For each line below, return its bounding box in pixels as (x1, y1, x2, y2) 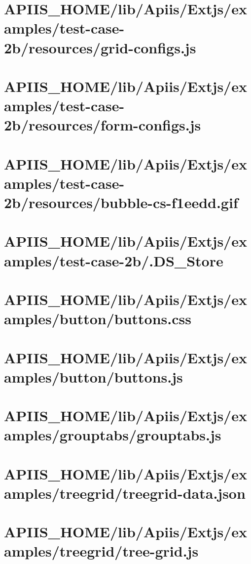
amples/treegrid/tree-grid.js (4, 541, 199, 561)
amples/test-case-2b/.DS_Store (4, 250, 223, 270)
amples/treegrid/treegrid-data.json (4, 482, 246, 503)
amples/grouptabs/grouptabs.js (4, 425, 221, 445)
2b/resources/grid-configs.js (4, 37, 196, 57)
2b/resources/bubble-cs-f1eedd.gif (4, 192, 238, 213)
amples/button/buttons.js (4, 366, 183, 387)
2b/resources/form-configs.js (4, 115, 201, 135)
